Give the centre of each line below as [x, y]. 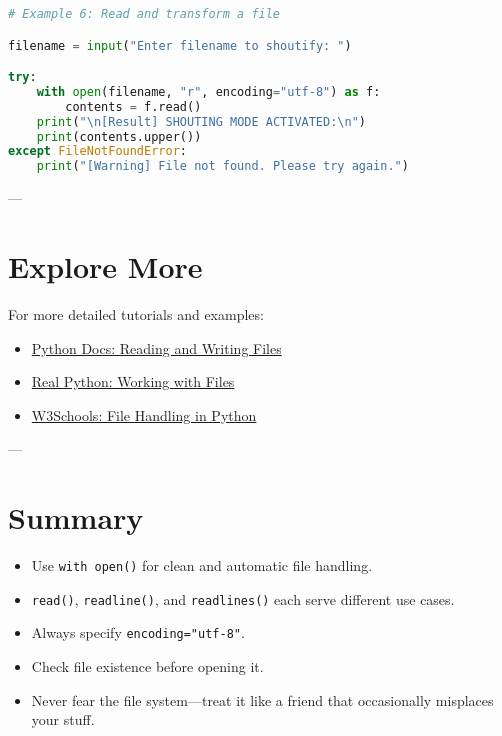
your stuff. [63, 719]
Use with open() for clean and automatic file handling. [202, 565]
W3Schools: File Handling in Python [144, 414]
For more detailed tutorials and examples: [136, 313]
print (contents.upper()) [119, 136]
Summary [76, 517]
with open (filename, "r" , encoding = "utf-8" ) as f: [208, 91]
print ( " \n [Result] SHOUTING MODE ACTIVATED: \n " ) [201, 121]
